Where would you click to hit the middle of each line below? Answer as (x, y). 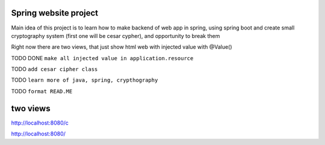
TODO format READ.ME (42, 91)
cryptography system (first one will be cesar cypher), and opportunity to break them (116, 35)
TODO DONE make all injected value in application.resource (102, 58)
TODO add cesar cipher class (54, 69)
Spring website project (55, 13)
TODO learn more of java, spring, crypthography (85, 80)
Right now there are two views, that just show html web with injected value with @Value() (122, 47)
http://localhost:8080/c (40, 123)
